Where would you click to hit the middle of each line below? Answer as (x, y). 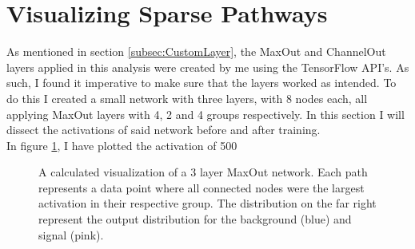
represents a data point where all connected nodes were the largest (202, 187)
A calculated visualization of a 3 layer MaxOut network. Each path (203, 172)
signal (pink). (71, 234)
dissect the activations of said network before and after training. (164, 130)
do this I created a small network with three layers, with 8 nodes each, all (187, 98)
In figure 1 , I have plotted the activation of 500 (122, 145)
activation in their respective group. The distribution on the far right (207, 203)
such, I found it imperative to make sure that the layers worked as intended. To (202, 83)
